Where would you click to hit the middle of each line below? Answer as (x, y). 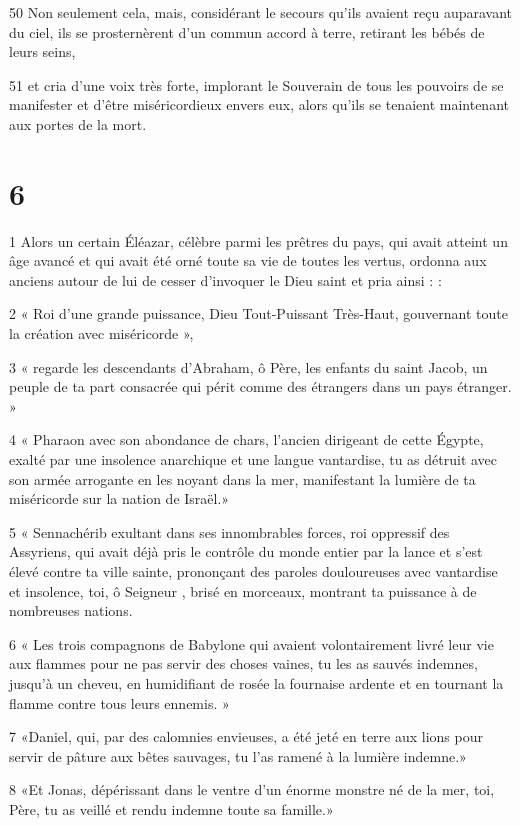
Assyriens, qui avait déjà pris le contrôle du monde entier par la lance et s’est (246, 551)
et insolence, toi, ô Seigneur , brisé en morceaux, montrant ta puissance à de (243, 590)
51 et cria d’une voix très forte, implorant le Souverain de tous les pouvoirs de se (256, 84)
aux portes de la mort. (78, 123)
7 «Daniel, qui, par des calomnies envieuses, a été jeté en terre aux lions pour (246, 736)
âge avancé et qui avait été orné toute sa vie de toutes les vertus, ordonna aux (248, 260)
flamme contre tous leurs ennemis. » (119, 702)
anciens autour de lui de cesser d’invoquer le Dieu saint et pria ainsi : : (225, 279)
